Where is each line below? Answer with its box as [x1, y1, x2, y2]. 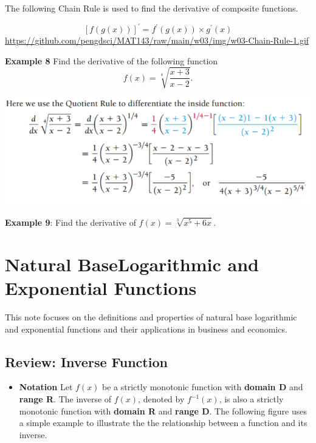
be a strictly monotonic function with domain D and [102, 380, 303, 393]
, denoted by [138, 393, 185, 405]
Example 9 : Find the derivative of [5, 216, 136, 229]
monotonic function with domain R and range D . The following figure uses [19, 404, 307, 417]
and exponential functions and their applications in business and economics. [5, 322, 287, 335]
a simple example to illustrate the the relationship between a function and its [19, 416, 307, 429]
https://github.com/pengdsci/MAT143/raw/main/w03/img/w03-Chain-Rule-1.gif [5, 34, 309, 47]
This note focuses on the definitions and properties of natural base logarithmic [5, 311, 297, 323]
